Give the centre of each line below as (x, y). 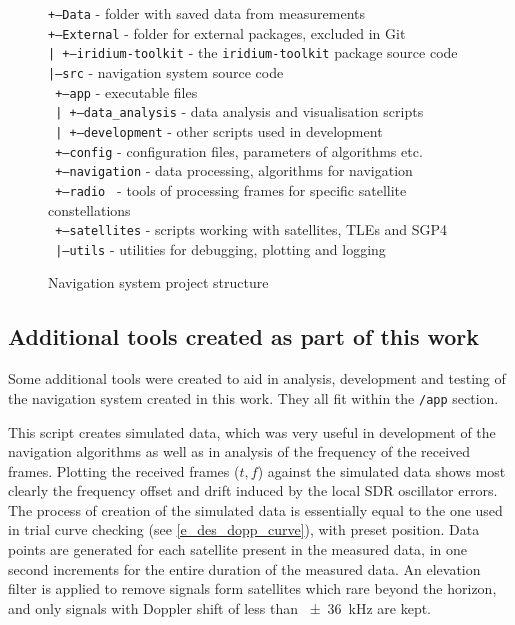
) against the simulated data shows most (381, 470)
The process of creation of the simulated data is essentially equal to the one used (255, 509)
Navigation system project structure (158, 282)
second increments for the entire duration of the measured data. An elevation (244, 568)
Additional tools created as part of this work (244, 336)
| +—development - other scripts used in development (219, 130)
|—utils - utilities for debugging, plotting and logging (220, 248)
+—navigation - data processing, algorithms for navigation (234, 170)
